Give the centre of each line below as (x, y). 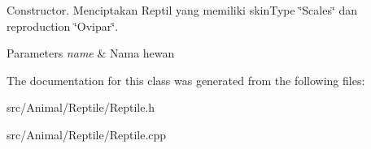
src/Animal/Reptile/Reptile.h (81, 107)
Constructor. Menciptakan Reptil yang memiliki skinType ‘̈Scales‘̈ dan (182, 10)
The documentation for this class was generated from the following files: (186, 80)
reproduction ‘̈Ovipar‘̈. (63, 26)
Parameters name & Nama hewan (91, 53)
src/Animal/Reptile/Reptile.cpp (87, 134)
